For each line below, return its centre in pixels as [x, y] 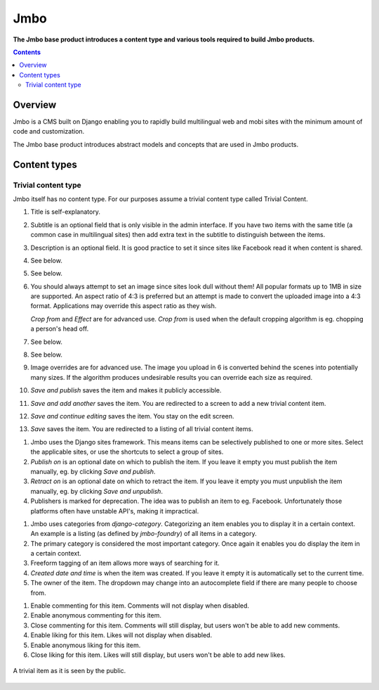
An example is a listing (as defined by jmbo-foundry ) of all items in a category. [144, 534]
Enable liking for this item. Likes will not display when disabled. [121, 635]
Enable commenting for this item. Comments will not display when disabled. [140, 606]
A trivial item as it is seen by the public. [69, 671]
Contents [27, 52]
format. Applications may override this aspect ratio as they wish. [124, 306]
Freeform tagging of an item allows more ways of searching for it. [125, 563]
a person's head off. [60, 329]
